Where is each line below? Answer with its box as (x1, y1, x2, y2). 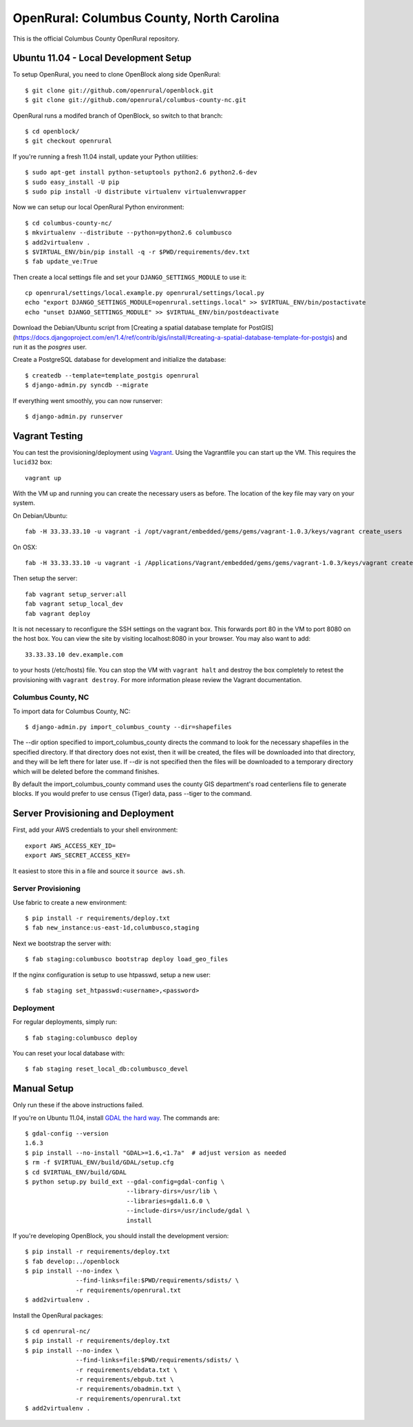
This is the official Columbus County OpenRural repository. (12, 34, 180, 43)
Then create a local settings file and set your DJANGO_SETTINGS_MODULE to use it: (12, 273, 247, 281)
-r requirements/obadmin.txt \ (76, 1385, 182, 1393)
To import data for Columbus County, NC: (12, 707, 131, 715)
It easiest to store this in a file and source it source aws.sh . (12, 867, 186, 875)
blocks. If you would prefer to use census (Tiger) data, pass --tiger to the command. (12, 790, 253, 798)
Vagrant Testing (12, 430, 83, 442)
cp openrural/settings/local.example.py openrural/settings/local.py (25, 289, 265, 297)
